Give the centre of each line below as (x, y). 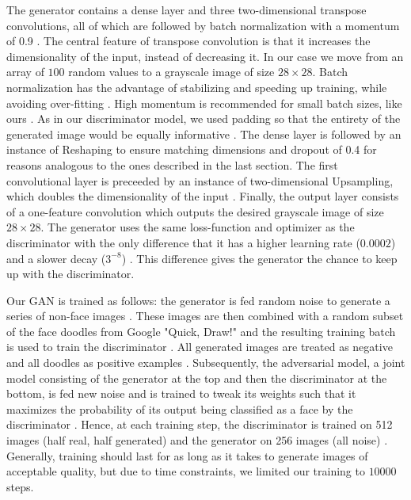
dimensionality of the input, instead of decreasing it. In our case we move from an (205, 56)
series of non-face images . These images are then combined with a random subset (205, 316)
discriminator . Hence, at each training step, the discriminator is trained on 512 (200, 424)
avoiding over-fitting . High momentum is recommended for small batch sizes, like (204, 103)
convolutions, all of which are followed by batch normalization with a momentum (203, 25)
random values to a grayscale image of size (171, 72)
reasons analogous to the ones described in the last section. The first (172, 164)
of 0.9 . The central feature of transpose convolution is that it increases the (188, 41)
